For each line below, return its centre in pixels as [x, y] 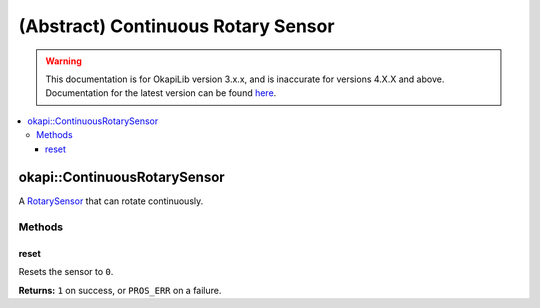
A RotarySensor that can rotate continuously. [111, 201]
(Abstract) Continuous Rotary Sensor [176, 26]
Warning [63, 61]
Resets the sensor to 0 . [66, 272]
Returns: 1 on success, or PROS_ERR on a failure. [120, 290]
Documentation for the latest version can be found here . [161, 93]
